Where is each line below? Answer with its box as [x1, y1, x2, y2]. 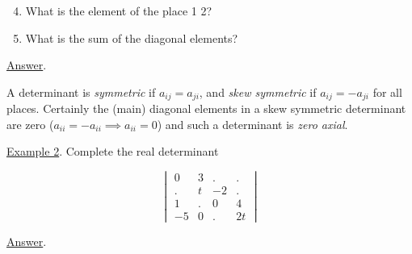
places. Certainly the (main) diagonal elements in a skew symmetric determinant [6, 100, 406, 117]
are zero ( [6, 115, 54, 132]
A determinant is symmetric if [6, 83, 156, 100]
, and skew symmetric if [199, 83, 317, 100]
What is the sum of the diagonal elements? [25, 29, 238, 46]
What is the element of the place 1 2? [25, 2, 212, 19]
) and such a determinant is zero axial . [157, 115, 348, 132]
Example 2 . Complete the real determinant [6, 143, 219, 160]
